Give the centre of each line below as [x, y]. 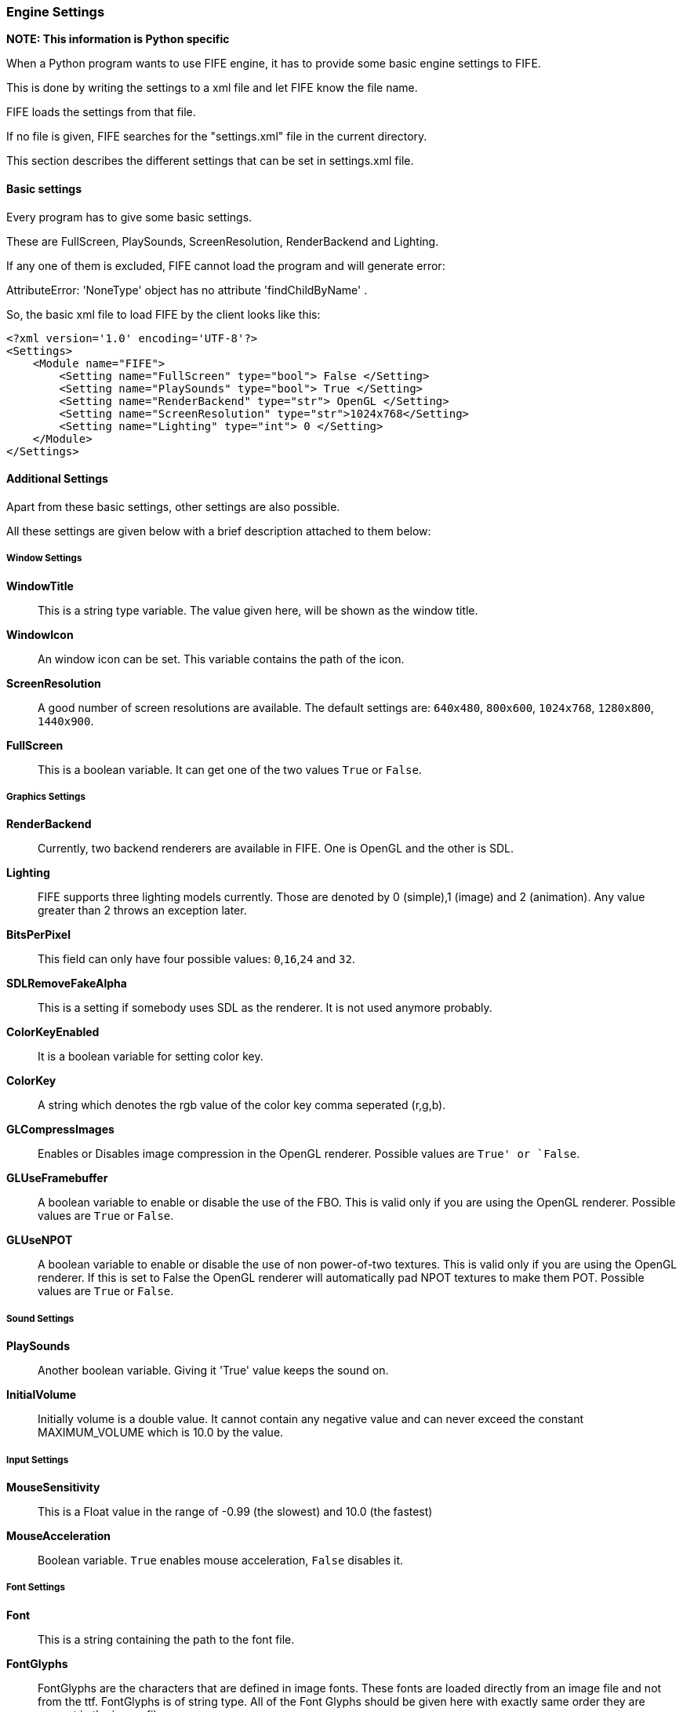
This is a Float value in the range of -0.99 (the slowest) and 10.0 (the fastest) [235, 1511]
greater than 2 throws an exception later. [142, 911]
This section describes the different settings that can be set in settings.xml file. [210, 161]
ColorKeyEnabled [53, 1032]
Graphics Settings [46, 796]
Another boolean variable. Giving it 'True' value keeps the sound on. [213, 1371]
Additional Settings [57, 479]
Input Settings [38, 1460]
